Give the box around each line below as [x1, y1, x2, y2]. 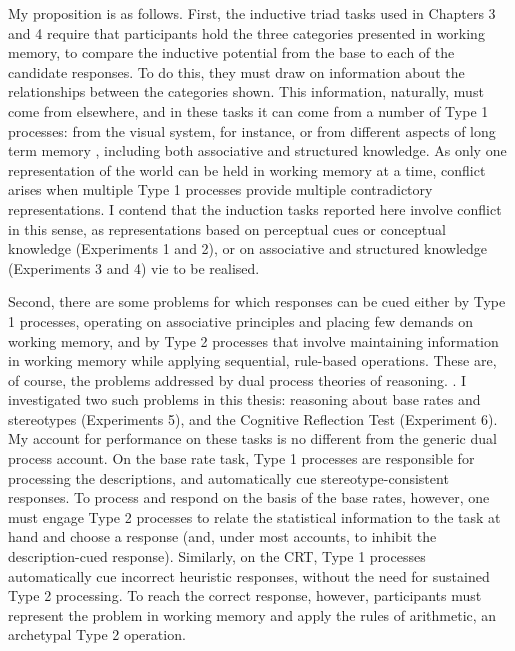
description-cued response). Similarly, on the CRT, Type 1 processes [8, 546, 426, 567]
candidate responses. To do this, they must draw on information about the [8, 61, 465, 82]
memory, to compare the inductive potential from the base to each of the [8, 42, 455, 63]
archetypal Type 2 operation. [8, 624, 186, 645]
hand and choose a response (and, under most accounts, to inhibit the [8, 526, 437, 547]
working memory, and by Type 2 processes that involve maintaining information [8, 330, 499, 351]
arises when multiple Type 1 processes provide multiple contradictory [8, 179, 433, 200]
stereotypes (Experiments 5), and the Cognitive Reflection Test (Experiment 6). [8, 408, 498, 429]
